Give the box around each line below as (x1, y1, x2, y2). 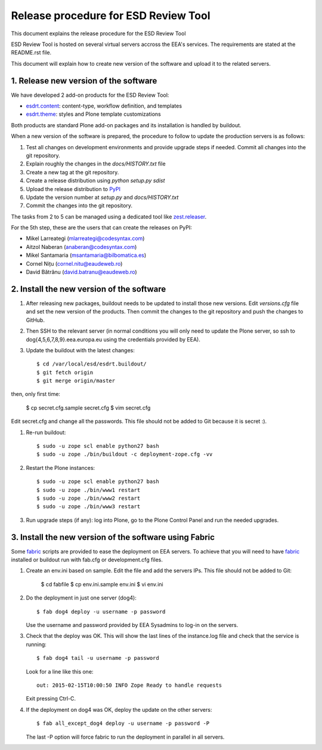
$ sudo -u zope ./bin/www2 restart (36, 494, 141, 502)
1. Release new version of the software (11, 75, 157, 86)
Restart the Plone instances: (26, 464, 95, 471)
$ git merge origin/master (36, 377, 116, 385)
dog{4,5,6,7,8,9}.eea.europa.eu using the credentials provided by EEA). (26, 336, 201, 343)
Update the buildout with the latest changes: (26, 346, 135, 354)
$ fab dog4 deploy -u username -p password (36, 608, 166, 615)
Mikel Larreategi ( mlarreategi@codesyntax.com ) (26, 235, 145, 242)
